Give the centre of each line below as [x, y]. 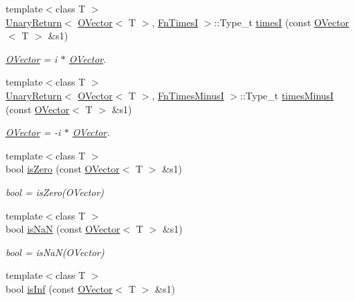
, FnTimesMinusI [188, 95]
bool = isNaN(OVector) [55, 252]
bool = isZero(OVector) [55, 192]
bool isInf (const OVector [59, 288]
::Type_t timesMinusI [287, 95]
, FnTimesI [175, 22]
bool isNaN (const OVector [63, 229]
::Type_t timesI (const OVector [282, 22]
